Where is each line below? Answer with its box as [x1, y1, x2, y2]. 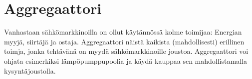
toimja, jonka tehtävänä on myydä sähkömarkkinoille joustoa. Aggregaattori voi [4, 46, 249, 56]
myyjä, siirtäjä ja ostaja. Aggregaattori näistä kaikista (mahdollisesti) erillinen [4, 36, 245, 46]
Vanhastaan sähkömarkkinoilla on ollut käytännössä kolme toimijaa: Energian [4, 27, 242, 37]
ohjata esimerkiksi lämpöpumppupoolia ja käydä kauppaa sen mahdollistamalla [4, 55, 247, 66]
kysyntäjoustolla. [4, 65, 56, 76]
